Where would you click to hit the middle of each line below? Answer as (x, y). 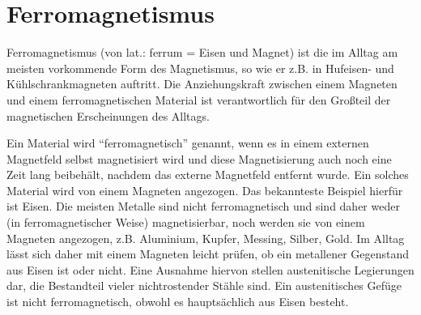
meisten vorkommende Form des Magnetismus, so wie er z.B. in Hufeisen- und (200, 68)
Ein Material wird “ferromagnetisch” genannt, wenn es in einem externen (188, 143)
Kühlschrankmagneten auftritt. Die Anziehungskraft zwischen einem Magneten (202, 84)
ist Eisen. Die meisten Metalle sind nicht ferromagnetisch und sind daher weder (203, 206)
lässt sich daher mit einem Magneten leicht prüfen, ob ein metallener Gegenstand (208, 254)
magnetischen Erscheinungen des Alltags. (108, 115)
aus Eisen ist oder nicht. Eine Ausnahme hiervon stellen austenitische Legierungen (210, 269)
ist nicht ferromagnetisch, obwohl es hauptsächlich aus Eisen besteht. (178, 302)
